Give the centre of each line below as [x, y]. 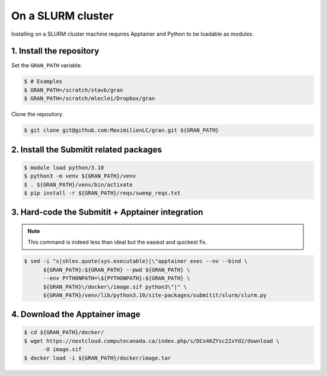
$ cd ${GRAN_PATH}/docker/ [64, 332]
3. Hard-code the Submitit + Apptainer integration [107, 212]
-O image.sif [62, 349]
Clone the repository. [37, 114]
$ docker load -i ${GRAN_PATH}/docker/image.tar [97, 358]
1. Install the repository [55, 51]
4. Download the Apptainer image [76, 315]
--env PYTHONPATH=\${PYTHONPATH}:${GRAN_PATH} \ [117, 278]
